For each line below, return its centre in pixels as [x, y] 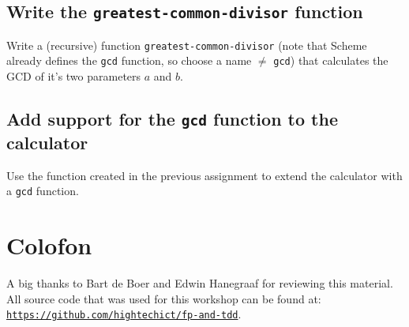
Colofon [49, 245]
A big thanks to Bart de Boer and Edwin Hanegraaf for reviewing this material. [200, 283]
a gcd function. [43, 191]
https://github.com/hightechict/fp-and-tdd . [124, 314]
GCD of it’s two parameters [74, 76]
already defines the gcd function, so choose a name [129, 60]
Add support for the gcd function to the [172, 119]
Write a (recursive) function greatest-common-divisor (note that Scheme [187, 45]
